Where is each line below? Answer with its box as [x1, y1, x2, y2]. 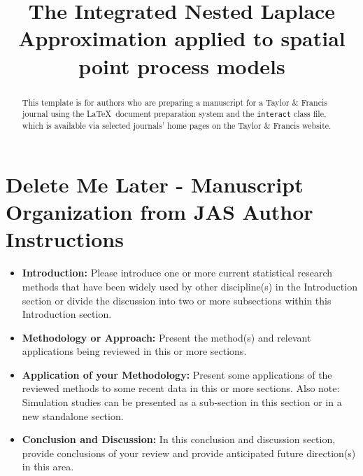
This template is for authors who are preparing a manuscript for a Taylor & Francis [22, 96, 327, 108]
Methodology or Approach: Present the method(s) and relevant [22, 330, 311, 344]
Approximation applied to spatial [18, 24, 346, 52]
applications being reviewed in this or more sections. [22, 344, 247, 358]
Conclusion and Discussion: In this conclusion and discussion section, [22, 432, 336, 447]
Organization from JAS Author [6, 197, 313, 226]
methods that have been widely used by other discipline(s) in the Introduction [22, 279, 357, 293]
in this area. [22, 459, 74, 474]
